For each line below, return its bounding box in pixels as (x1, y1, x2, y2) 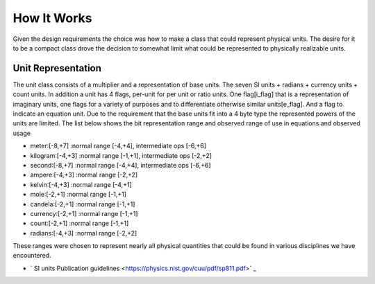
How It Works (12, 10, 92, 26)
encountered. (12, 251, 51, 260)
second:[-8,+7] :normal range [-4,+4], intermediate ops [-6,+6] (30, 161, 211, 169)
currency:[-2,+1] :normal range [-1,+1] (30, 209, 138, 218)
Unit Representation (12, 62, 102, 74)
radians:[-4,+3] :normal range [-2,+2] (30, 229, 137, 237)
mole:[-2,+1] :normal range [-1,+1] (30, 190, 126, 199)
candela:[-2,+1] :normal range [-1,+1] (30, 199, 135, 208)
